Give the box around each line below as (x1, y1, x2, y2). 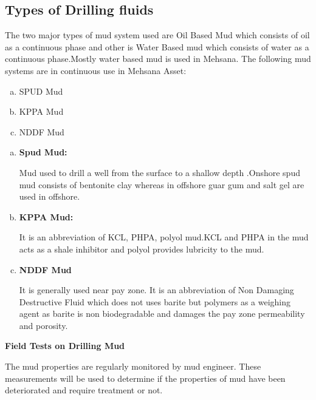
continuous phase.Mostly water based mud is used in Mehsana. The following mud (5, 52, 311, 65)
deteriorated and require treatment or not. (5, 384, 163, 396)
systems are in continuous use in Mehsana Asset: (5, 64, 187, 76)
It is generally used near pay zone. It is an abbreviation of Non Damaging (19, 283, 294, 296)
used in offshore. (19, 190, 80, 203)
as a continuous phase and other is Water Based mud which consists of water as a (5, 40, 309, 53)
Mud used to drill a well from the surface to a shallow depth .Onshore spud (19, 166, 300, 178)
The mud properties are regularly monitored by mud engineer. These (5, 360, 261, 373)
